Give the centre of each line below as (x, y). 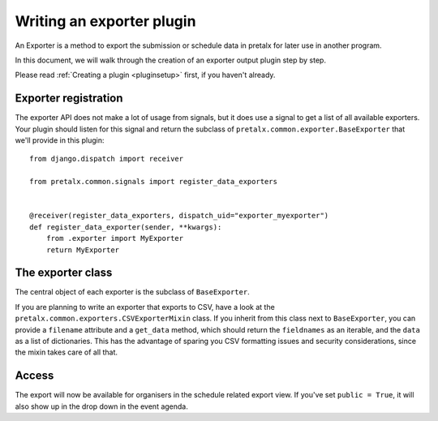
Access (34, 376)
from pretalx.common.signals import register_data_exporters (153, 182)
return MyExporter (83, 250)
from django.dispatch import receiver (107, 159)
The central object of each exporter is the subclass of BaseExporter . (133, 292)
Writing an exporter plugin (105, 21)
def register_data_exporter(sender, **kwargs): (126, 227)
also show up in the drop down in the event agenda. (101, 406)
